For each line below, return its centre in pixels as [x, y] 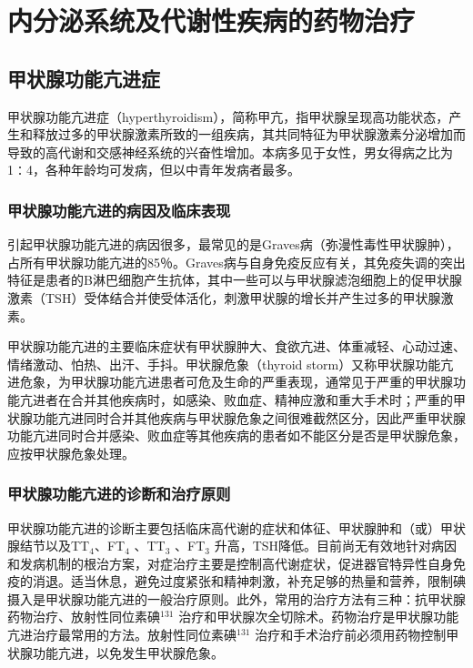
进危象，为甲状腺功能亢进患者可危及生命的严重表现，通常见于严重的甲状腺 [230, 382]
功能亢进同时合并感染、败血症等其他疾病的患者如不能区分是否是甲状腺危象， [236, 435]
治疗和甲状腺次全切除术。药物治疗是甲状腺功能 [319, 617]
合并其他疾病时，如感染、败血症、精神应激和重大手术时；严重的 [262, 399]
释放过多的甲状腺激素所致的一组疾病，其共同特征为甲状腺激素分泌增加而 [249, 134]
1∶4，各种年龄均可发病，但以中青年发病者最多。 [154, 170]
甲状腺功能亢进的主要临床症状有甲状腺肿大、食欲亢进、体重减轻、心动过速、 [236, 346]
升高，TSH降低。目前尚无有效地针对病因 [336, 546]
